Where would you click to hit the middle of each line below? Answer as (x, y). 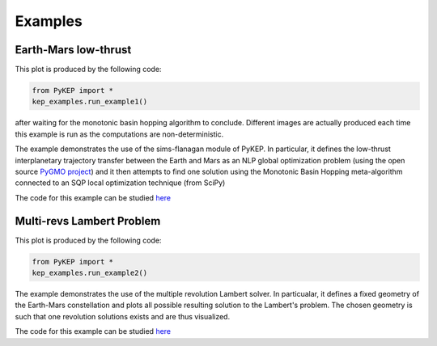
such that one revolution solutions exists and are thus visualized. (123, 316)
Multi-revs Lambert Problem (88, 221)
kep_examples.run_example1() (90, 102)
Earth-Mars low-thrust (73, 50)
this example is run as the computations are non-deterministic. (119, 134)
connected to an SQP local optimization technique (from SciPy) (120, 183)
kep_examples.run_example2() (90, 273)
